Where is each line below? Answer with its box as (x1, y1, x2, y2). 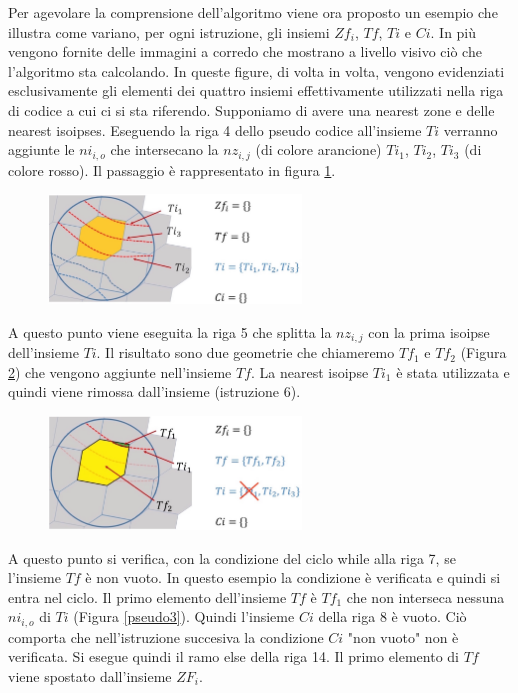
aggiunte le (8, 139, 75, 160)
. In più (430, 21, 477, 42)
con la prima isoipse (368, 321, 490, 342)
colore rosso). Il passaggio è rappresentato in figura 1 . (8, 159, 336, 180)
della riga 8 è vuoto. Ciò (318, 606, 467, 627)
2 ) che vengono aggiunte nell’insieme (8, 361, 232, 382)
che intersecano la (110, 139, 219, 160)
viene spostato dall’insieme (8, 665, 172, 686)
